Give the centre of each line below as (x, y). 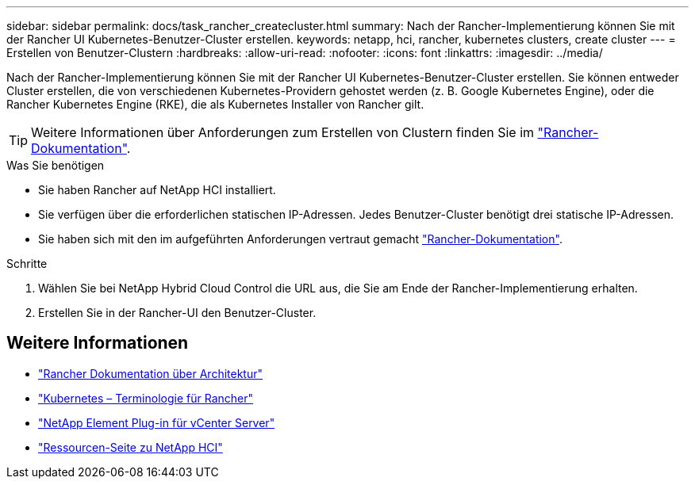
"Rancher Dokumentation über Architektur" (151, 373)
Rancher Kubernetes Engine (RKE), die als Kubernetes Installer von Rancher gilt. (215, 104)
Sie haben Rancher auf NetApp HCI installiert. (157, 190)
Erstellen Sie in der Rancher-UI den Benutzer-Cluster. (177, 313)
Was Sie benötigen (56, 165)
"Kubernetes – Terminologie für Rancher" (146, 398)
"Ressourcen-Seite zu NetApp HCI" (131, 447)
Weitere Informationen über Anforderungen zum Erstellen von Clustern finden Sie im (283, 132)
